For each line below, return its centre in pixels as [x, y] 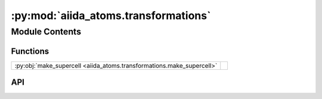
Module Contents [46, 32]
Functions [30, 51]
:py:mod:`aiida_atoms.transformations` [111, 16]
